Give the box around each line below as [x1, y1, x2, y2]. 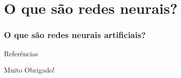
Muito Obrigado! [4, 65, 55, 75]
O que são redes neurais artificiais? [4, 29, 146, 41]
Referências [4, 48, 39, 58]
